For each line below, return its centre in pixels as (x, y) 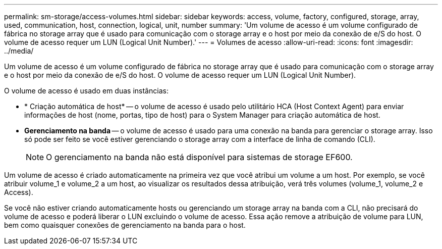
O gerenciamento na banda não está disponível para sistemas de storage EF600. (199, 157)
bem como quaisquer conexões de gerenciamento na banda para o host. (125, 225)
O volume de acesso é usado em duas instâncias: (86, 91)
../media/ (19, 51)
